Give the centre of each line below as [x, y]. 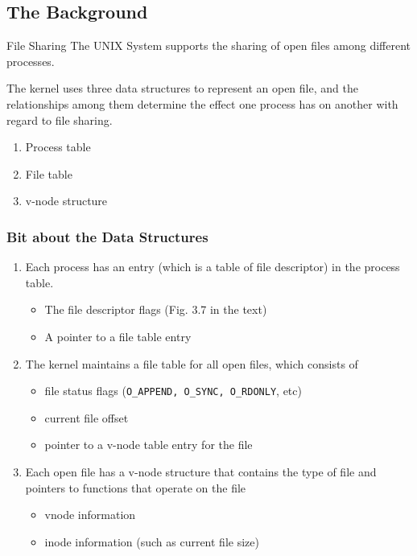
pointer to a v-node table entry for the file [149, 445]
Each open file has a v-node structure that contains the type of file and [201, 471]
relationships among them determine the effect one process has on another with [202, 103]
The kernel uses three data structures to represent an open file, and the [182, 88]
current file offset [87, 417]
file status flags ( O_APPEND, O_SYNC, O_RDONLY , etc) [173, 391]
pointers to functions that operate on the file [136, 487]
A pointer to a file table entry [118, 336]
